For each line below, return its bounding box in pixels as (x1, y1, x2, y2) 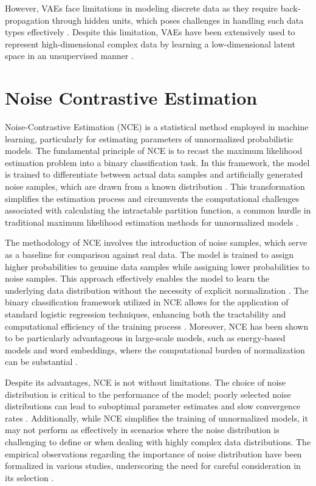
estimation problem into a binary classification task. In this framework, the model (5, 156, 310, 168)
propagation (5, 13, 50, 26)
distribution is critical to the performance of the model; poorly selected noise (5, 387, 291, 400)
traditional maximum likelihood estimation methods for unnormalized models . (5, 215, 299, 228)
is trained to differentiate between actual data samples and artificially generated (5, 168, 303, 181)
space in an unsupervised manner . (5, 49, 134, 62)
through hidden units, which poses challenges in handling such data (52, 13, 304, 26)
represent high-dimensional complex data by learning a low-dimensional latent (5, 37, 295, 50)
